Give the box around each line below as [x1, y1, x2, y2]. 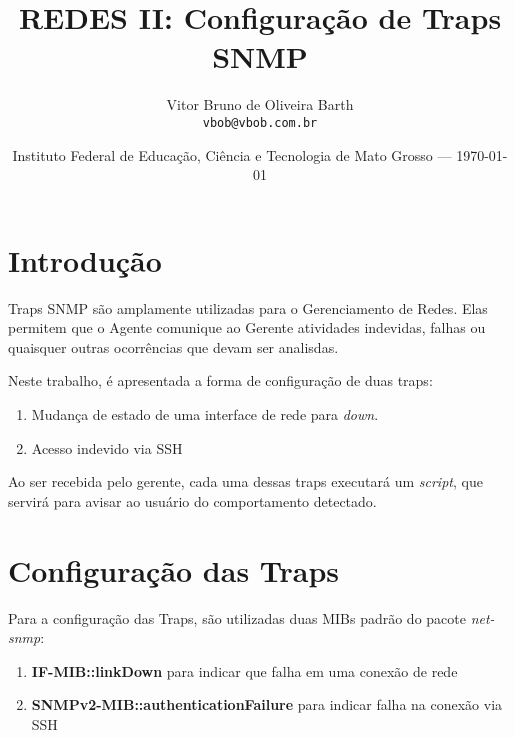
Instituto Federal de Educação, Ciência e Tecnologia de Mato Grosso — [12, 144, 452, 165]
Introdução [8, 239, 162, 280]
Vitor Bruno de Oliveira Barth [166, 94, 354, 115]
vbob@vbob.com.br [202, 115, 318, 130]
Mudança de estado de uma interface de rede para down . [31, 404, 379, 425]
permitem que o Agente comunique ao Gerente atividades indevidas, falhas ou [8, 317, 486, 338]
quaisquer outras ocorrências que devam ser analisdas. [8, 336, 339, 357]
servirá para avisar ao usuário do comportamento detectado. [8, 490, 377, 511]
